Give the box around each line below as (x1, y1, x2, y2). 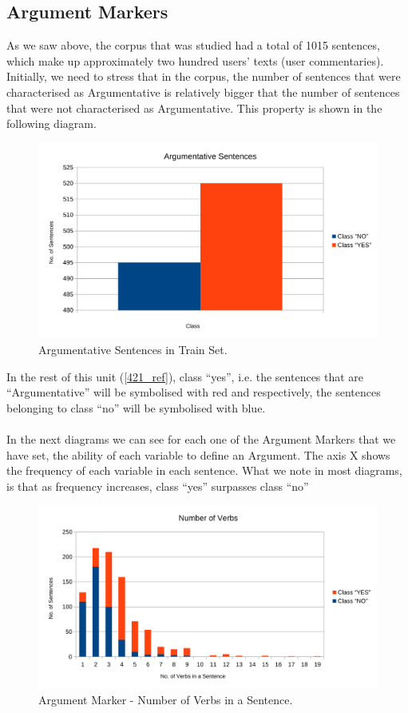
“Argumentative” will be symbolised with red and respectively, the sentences (6, 384, 381, 400)
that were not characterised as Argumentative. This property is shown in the (6, 99, 382, 116)
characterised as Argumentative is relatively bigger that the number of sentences (6, 83, 400, 100)
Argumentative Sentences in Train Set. (38, 341, 228, 358)
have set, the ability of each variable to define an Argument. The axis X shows (6, 446, 390, 463)
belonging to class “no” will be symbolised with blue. (6, 399, 266, 416)
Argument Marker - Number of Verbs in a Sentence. (38, 691, 293, 707)
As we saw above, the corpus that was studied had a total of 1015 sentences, (6, 37, 380, 54)
